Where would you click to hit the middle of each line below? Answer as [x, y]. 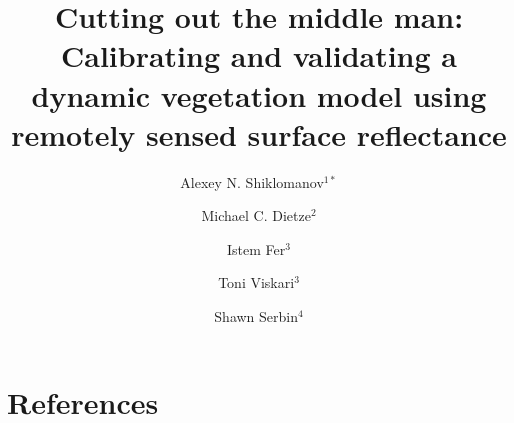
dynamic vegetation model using [259, 94]
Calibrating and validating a [258, 55]
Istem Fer [256, 248]
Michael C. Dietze [256, 215]
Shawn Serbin [256, 316]
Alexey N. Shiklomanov [252, 181]
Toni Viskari [256, 282]
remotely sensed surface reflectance [259, 133]
